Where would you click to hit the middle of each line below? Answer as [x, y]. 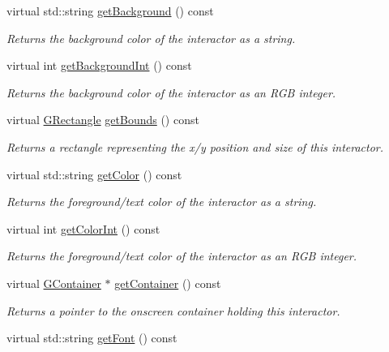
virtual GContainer [54, 283]
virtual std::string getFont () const [92, 338]
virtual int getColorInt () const [83, 228]
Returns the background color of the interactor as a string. [151, 38]
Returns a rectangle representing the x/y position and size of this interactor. [195, 146]
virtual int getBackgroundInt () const [99, 65]
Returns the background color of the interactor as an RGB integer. [171, 92]
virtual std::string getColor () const [94, 174]
